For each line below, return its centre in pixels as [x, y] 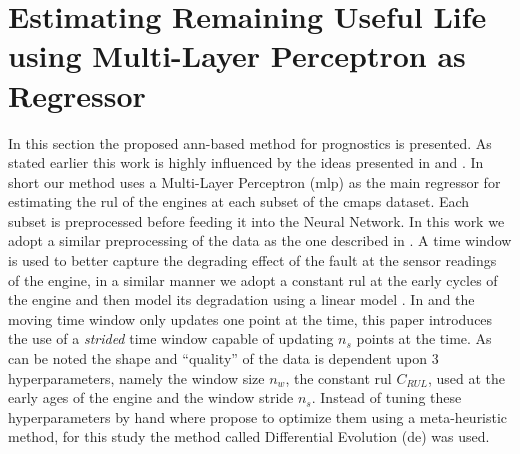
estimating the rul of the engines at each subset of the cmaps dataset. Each [239, 201]
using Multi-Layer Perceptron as [237, 55]
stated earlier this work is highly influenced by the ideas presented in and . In [246, 162]
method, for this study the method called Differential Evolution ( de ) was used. [249, 436]
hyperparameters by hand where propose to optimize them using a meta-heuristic [258, 416]
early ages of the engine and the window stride [151, 397]
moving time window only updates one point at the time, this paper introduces [250, 318]
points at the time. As [424, 338]
